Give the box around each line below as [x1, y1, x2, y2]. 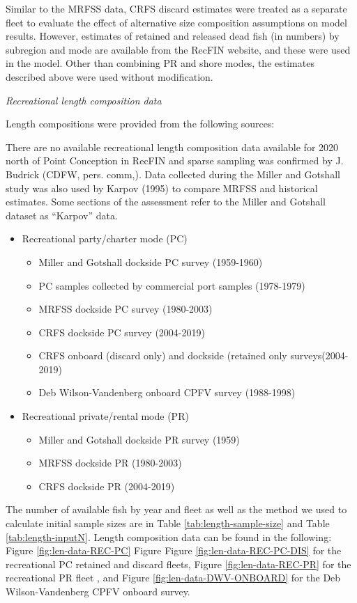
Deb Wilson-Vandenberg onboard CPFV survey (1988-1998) [38, 385, 296, 400]
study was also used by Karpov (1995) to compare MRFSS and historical [6, 180, 318, 195]
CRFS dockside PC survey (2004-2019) [38, 324, 205, 339]
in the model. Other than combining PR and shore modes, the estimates [6, 56, 314, 70]
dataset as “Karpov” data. [6, 207, 118, 222]
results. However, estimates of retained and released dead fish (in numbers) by [6, 29, 340, 43]
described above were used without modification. [6, 69, 213, 84]
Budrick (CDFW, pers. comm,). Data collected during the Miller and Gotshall [6, 166, 340, 181]
